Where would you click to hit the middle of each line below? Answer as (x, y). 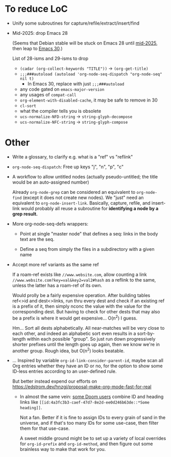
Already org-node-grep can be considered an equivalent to (74, 192)
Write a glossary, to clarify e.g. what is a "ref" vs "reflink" (72, 156)
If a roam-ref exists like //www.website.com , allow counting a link (79, 274)
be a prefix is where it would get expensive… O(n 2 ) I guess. (75, 317)
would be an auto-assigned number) (51, 182)
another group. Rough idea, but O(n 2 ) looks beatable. (68, 350)
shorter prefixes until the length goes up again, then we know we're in (86, 344)
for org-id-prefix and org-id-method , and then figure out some (86, 444)
